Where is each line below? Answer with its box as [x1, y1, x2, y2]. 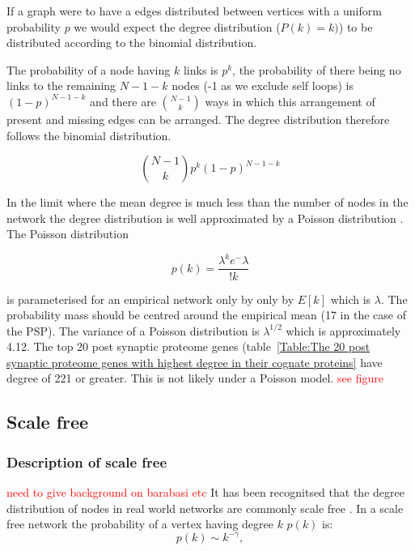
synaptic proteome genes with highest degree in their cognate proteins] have [6, 353, 383, 370]
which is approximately [286, 322, 401, 339]
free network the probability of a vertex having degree [6, 515, 273, 532]
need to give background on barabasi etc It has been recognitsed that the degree [6, 484, 404, 501]
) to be [338, 18, 373, 35]
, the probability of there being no [232, 61, 401, 78]
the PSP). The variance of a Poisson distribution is [6, 322, 260, 339]
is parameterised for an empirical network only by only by [6, 290, 294, 307]
